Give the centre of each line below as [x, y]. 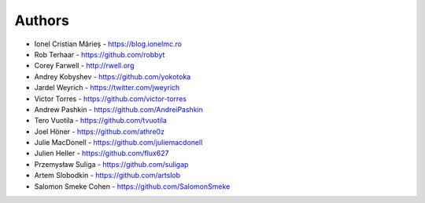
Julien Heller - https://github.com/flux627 [102, 154]
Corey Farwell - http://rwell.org [84, 66]
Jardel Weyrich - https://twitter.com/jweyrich [107, 88]
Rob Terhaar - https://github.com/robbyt [100, 54]
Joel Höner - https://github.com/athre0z [100, 131]
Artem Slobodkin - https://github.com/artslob [107, 176]
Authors [42, 20]
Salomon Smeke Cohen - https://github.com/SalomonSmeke [132, 186]
